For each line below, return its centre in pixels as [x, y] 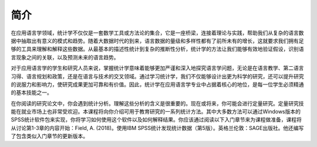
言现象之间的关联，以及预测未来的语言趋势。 [65, 57]
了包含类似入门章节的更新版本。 [49, 136]
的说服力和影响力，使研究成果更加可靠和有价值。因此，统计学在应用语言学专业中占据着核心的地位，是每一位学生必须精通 [157, 84]
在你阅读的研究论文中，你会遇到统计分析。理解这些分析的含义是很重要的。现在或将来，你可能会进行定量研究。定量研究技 [157, 103]
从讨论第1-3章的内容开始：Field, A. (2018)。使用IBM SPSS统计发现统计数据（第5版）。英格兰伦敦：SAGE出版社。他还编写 [157, 128]
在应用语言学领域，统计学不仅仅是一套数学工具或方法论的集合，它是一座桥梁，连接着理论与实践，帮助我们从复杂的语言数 [157, 33]
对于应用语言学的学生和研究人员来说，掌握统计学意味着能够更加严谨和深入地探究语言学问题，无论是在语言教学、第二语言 [157, 68]
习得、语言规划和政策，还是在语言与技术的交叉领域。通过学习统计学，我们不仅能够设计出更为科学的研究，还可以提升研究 [157, 76]
